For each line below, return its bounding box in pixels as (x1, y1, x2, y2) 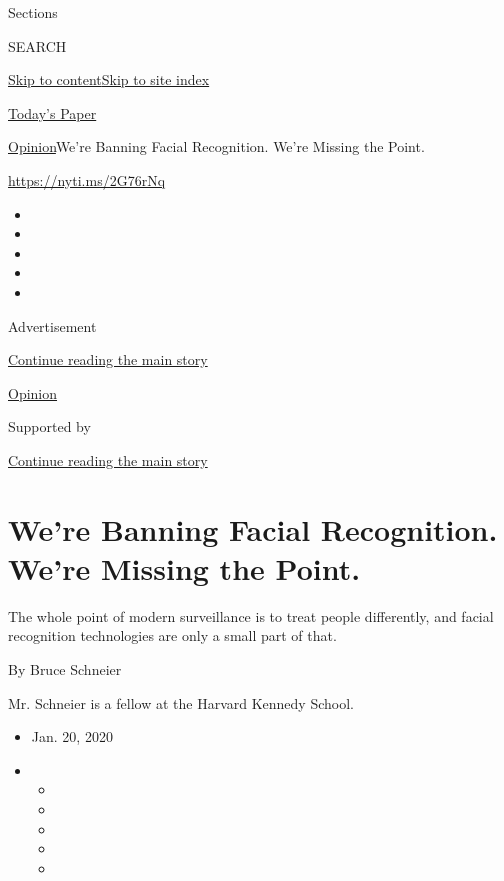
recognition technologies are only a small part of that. (8, 625, 337, 646)
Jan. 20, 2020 (31, 726, 113, 747)
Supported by (8, 416, 91, 437)
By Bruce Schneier (8, 659, 122, 679)
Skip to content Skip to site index (8, 69, 210, 90)
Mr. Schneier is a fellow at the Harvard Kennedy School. (8, 692, 354, 713)
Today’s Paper (8, 102, 97, 123)
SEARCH (8, 35, 67, 56)
